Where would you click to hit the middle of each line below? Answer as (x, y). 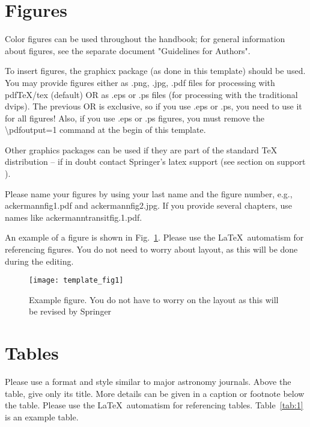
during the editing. (39, 261)
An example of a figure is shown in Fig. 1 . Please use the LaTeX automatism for (154, 237)
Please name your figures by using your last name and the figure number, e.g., (149, 193)
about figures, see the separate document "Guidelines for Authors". (128, 50)
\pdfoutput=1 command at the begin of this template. (105, 130)
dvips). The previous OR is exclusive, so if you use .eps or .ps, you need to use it (153, 106)
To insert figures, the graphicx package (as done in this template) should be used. (155, 71)
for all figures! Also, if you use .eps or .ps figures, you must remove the (135, 118)
